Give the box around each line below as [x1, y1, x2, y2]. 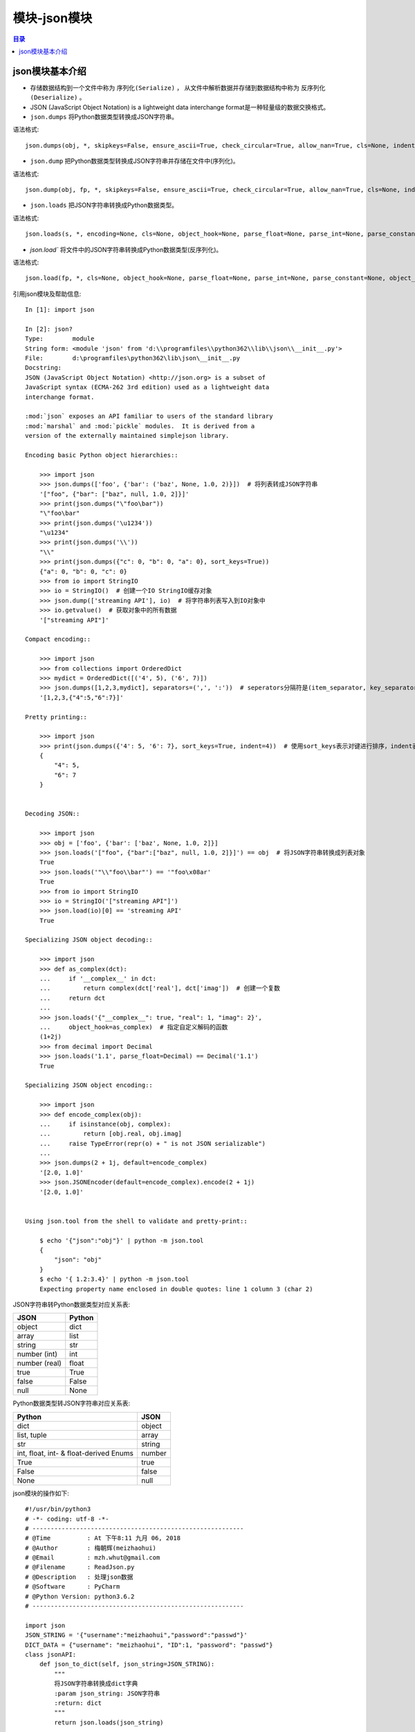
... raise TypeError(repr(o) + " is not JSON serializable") [39, 1140, 266, 1147]
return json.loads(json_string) [54, 1718, 164, 1726]
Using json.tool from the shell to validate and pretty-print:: [25, 1217, 248, 1225]
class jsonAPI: [25, 1650, 77, 1659]
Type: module [25, 335, 95, 343]
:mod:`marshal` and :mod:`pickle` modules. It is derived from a [25, 422, 255, 430]
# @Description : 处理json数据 [25, 1573, 133, 1581]
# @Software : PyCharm [25, 1583, 120, 1591]
